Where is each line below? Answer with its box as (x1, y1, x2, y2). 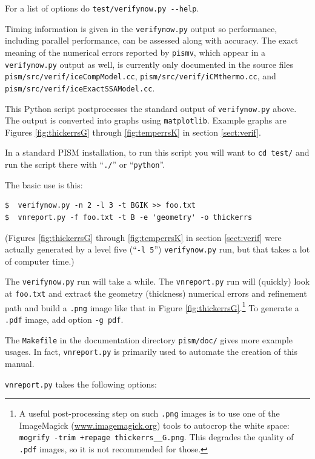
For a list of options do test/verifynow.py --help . (5, 2, 199, 14)
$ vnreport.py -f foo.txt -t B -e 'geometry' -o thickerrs (5, 213, 253, 222)
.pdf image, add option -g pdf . (5, 313, 124, 325)
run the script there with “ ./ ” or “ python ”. (5, 158, 165, 171)
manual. (5, 357, 35, 369)
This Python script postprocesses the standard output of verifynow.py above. (5, 102, 297, 114)
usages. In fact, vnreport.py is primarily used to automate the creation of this (5, 345, 297, 358)
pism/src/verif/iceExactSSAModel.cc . (5, 81, 155, 94)
